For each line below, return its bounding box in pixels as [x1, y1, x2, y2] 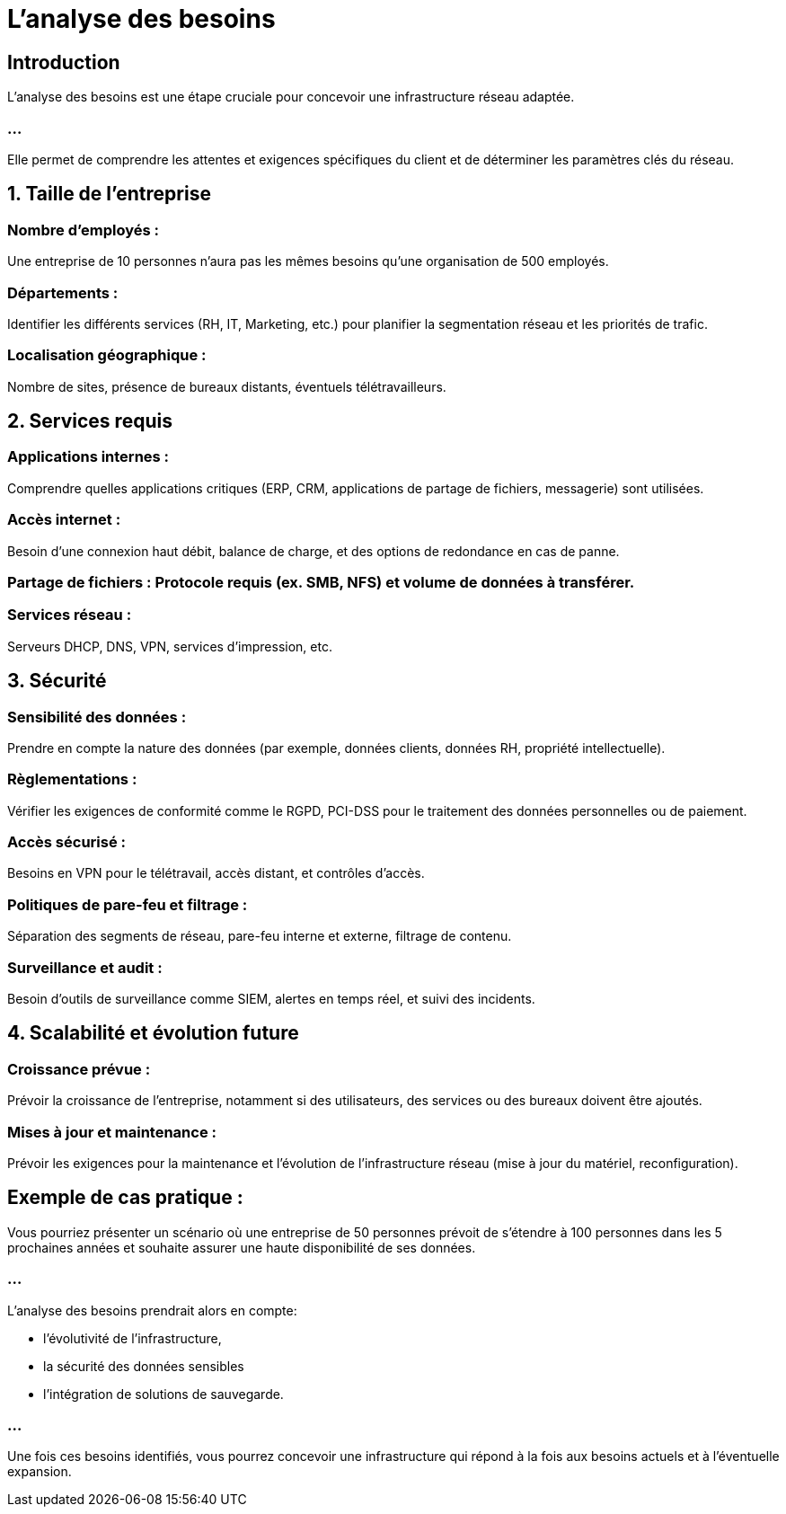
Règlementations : [7, 770, 137, 789]
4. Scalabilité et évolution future [7, 1022, 299, 1045]
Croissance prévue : [7, 1059, 151, 1078]
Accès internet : [7, 510, 121, 529]
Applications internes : [7, 447, 170, 466]
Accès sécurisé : [7, 833, 127, 852]
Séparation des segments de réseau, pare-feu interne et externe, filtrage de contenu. [7, 928, 512, 944]
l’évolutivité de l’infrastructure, [43, 1330, 222, 1346]
